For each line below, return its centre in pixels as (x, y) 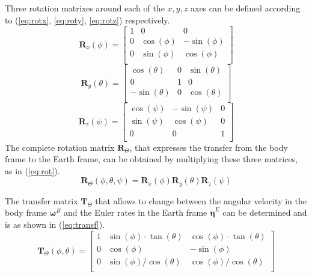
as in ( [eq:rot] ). (32, 170)
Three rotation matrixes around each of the (85, 8)
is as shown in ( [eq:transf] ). (55, 224)
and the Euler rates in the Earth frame (136, 212)
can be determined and (265, 212)
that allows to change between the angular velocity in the (201, 200)
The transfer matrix (41, 200)
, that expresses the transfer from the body (209, 147)
